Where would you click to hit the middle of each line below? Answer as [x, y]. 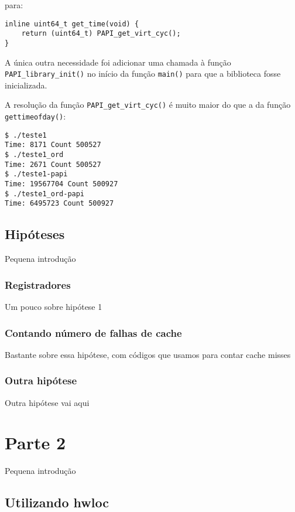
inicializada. [26, 85]
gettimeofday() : [35, 116]
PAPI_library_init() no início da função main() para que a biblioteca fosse [143, 74]
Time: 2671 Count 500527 [53, 164]
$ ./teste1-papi [36, 174]
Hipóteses [35, 234]
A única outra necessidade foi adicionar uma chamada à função [118, 62]
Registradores [38, 284]
